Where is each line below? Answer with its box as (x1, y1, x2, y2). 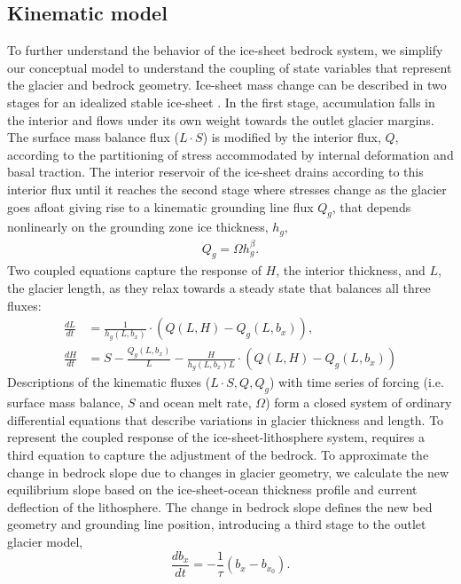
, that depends (332, 197, 411, 216)
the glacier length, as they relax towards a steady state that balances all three (7, 279, 431, 296)
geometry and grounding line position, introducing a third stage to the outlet (7, 515, 426, 533)
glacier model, (7, 533, 83, 550)
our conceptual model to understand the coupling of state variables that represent (7, 58, 452, 76)
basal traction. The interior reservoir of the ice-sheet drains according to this (7, 162, 424, 181)
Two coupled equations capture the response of (7, 261, 262, 280)
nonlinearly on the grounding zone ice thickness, (7, 217, 269, 236)
